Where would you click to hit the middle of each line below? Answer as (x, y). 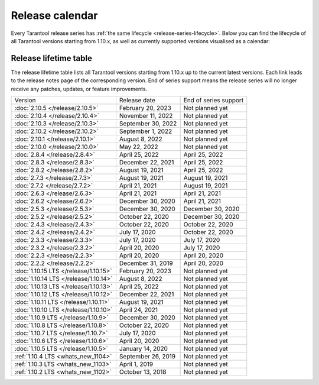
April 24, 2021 (139, 310)
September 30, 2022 (148, 124)
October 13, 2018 (143, 372)
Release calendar (54, 15)
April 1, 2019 (136, 364)
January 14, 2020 (144, 349)
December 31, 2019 (146, 263)
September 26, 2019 (147, 357)
